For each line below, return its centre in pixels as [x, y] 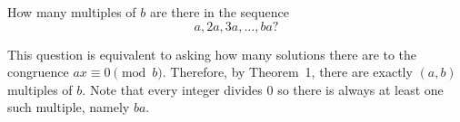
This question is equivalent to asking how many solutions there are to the [212, 54]
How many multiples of [72, 12]
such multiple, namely [69, 107]
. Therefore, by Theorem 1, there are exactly [287, 72]
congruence [38, 72]
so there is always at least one [360, 89]
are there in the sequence [219, 12]
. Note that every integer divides [172, 89]
